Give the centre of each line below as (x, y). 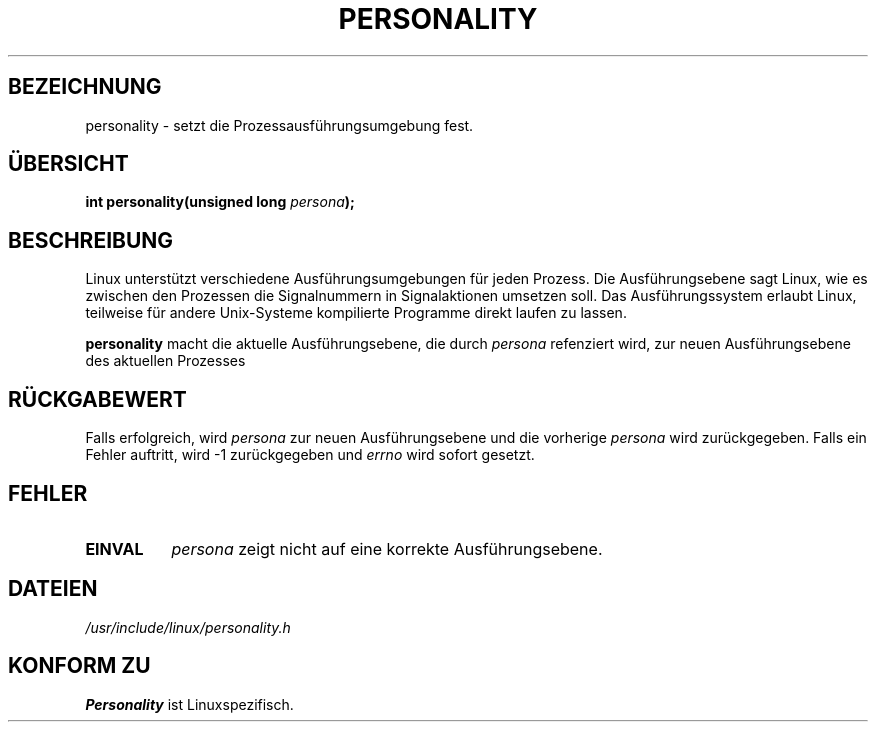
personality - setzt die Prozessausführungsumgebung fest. (279, 125)
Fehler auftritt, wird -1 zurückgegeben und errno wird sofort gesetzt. (310, 455)
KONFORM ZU (79, 666)
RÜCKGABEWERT (97, 399)
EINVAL (114, 548)
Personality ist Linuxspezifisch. (189, 704)
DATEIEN (53, 589)
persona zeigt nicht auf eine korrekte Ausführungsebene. (387, 548)
